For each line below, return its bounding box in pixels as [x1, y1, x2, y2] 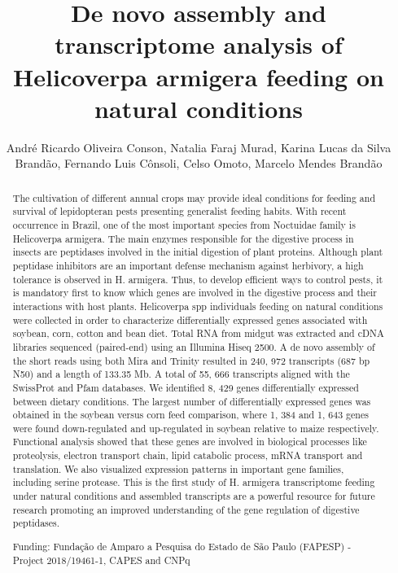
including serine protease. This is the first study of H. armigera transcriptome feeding [12, 475, 375, 489]
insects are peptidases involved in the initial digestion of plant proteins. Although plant [12, 245, 383, 259]
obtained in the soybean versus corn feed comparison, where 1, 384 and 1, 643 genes [12, 408, 369, 422]
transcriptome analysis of [55, 28, 343, 61]
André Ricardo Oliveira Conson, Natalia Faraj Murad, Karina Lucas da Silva [6, 138, 391, 155]
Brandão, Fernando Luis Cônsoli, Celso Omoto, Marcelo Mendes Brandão [15, 155, 383, 172]
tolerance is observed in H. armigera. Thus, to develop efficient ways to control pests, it [12, 272, 383, 286]
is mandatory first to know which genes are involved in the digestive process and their [12, 286, 377, 300]
